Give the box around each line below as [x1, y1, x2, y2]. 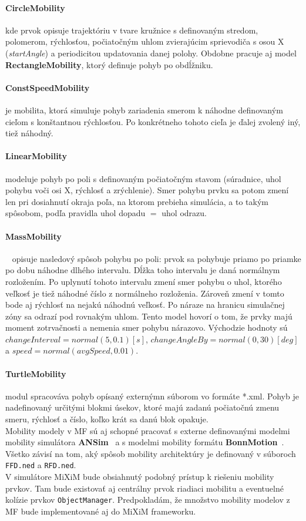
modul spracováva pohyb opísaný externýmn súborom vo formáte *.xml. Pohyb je [5, 389, 299, 402]
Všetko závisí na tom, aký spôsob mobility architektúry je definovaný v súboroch [5, 447, 296, 459]
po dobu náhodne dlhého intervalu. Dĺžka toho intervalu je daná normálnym [5, 264, 280, 276]
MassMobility [5, 230, 62, 242]
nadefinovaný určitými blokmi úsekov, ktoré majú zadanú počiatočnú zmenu [5, 401, 280, 414]
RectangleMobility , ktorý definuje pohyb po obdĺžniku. [5, 58, 213, 70]
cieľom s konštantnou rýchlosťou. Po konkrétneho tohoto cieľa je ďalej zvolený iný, [5, 115, 301, 127]
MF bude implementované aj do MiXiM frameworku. [5, 505, 196, 517]
